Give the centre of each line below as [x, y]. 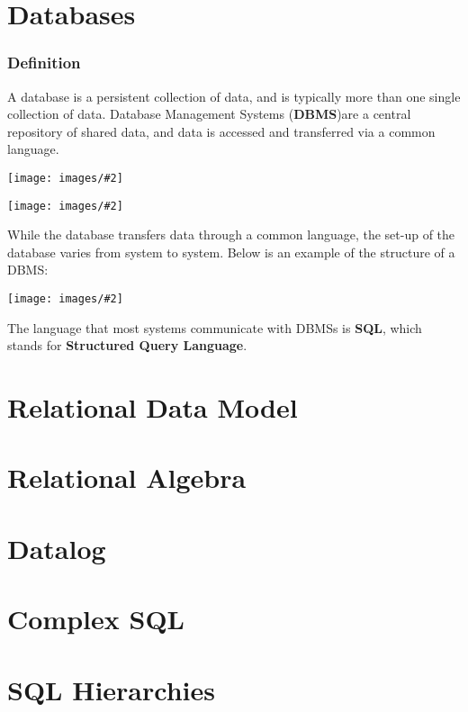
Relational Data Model [153, 407]
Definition [44, 63]
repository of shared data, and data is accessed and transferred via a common [221, 131]
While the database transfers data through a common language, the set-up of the [231, 234]
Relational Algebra [127, 478]
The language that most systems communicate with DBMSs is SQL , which [215, 327]
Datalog [57, 548]
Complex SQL [96, 619]
